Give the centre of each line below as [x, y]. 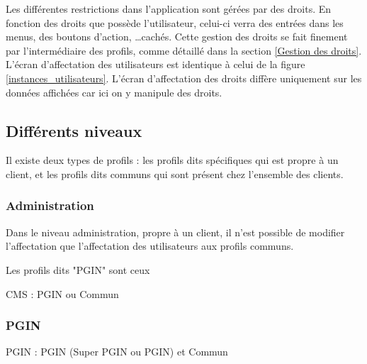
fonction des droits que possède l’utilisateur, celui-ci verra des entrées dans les [175, 22]
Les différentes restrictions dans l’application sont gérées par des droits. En [169, 9]
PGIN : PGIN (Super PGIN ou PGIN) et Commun [117, 352]
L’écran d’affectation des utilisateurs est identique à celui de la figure [156, 64]
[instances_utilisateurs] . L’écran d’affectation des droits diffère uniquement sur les [184, 78]
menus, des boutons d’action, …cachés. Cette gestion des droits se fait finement [177, 37]
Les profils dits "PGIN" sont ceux [78, 269]
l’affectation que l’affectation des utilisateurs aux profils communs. [150, 246]
